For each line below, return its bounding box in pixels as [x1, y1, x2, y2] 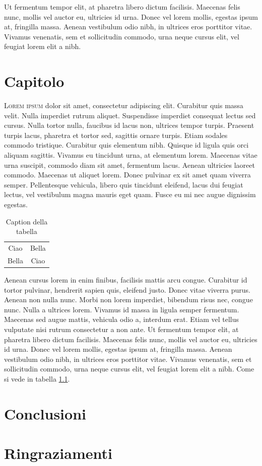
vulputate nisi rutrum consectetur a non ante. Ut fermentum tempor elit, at [4, 323, 239, 334]
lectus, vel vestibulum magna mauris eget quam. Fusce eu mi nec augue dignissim [4, 189, 256, 200]
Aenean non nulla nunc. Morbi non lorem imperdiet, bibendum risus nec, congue [4, 294, 253, 305]
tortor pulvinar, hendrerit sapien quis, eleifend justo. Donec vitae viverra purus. [4, 284, 250, 295]
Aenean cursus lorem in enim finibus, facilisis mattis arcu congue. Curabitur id [4, 274, 247, 285]
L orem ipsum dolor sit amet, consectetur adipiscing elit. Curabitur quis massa [4, 100, 243, 111]
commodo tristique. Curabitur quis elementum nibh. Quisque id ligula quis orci [4, 139, 249, 150]
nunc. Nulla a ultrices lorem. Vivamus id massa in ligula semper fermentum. [4, 304, 239, 314]
